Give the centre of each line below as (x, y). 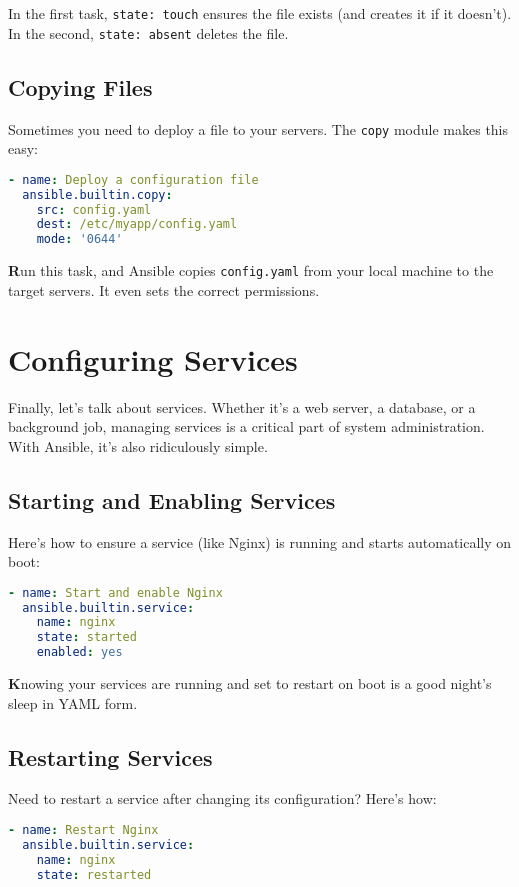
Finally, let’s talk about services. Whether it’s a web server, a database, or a (242, 406)
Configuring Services (153, 358)
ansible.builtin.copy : (97, 194)
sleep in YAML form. (73, 702)
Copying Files (80, 86)
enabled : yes (79, 652)
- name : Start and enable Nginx (115, 592)
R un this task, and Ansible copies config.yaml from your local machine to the (251, 270)
